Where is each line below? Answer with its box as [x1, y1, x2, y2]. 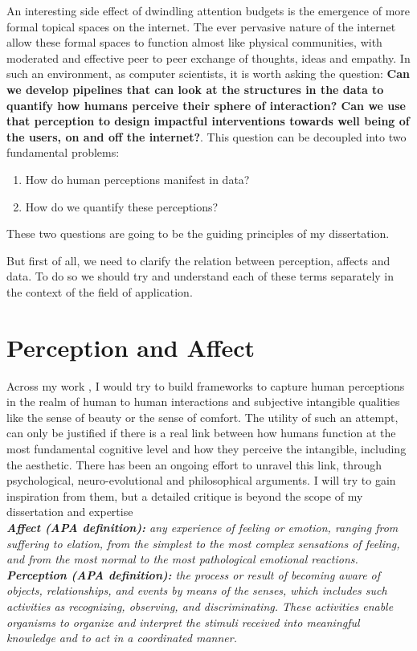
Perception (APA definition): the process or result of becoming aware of [6, 566, 381, 583]
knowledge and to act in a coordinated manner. [6, 629, 237, 646]
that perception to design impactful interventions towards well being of [6, 113, 410, 129]
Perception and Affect [6, 330, 256, 363]
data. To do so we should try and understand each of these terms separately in [6, 268, 395, 285]
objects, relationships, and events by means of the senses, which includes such [6, 582, 387, 599]
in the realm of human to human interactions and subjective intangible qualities [6, 393, 400, 410]
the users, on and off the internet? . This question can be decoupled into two [6, 128, 407, 145]
